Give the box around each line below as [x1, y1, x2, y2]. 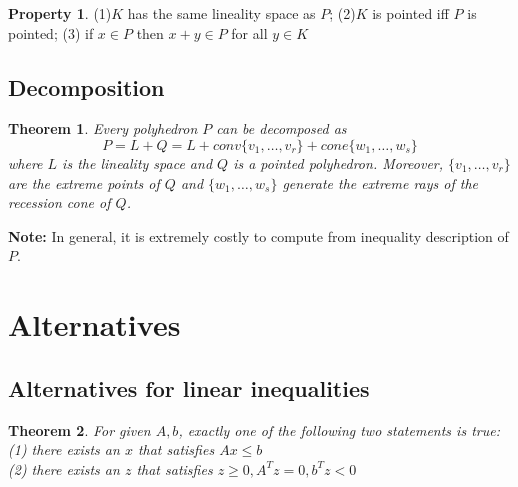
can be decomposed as [216, 118, 347, 139]
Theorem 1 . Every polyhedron [8, 118, 198, 139]
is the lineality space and [62, 152, 213, 173]
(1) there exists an [8, 439, 120, 460]
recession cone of [8, 192, 111, 213]
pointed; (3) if [8, 22, 94, 43]
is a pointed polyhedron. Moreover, [233, 152, 444, 173]
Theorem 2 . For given [8, 419, 151, 440]
